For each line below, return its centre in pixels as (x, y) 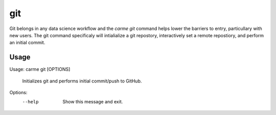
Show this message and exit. (93, 102)
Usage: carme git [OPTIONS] (40, 69)
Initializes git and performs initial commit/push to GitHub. (82, 81)
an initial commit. (27, 43)
